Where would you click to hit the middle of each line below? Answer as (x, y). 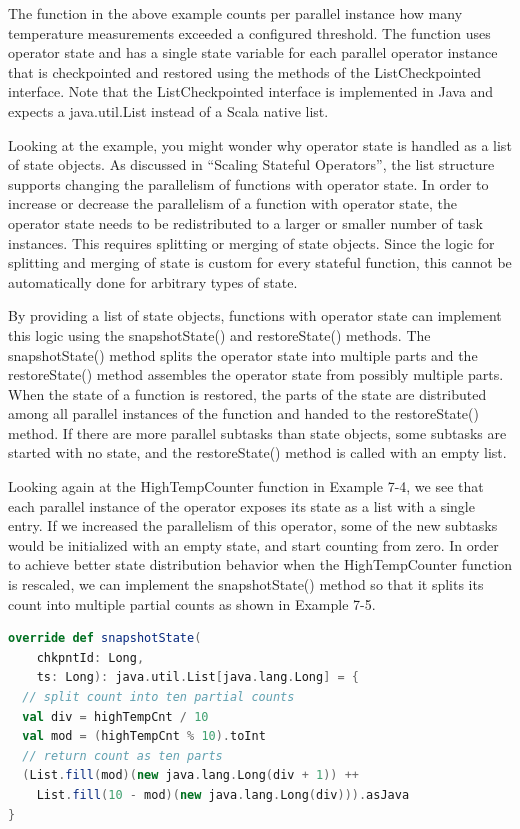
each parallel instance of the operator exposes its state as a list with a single (241, 505)
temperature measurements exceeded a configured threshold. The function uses (249, 32)
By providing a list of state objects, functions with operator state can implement (255, 315)
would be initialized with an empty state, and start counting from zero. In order (253, 544)
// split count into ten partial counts (158, 697)
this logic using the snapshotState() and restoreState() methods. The (219, 334)
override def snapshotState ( (105, 638)
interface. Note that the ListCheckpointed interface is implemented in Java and (251, 91)
